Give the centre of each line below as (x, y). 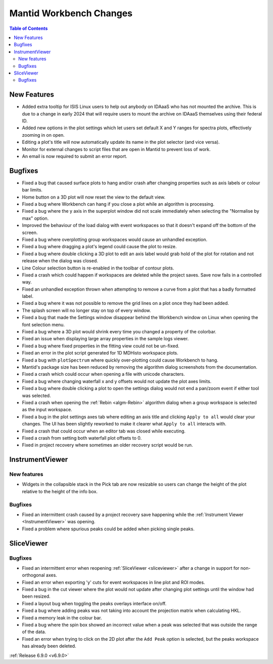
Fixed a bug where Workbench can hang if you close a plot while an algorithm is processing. (118, 204)
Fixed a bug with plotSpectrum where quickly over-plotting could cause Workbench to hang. (120, 360)
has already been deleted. (49, 646)
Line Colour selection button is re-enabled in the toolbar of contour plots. (98, 268)
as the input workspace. (47, 410)
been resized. (36, 596)
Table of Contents (29, 28)
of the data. (34, 632)
